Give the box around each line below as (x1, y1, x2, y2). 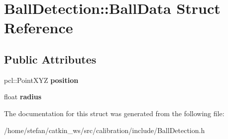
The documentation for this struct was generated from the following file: (4, 108, 225, 118)
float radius (4, 91, 42, 102)
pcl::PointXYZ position (4, 74, 79, 85)
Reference (4, 17, 73, 38)
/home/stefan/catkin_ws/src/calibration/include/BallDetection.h (4, 125, 205, 135)
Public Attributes (4, 51, 97, 67)
